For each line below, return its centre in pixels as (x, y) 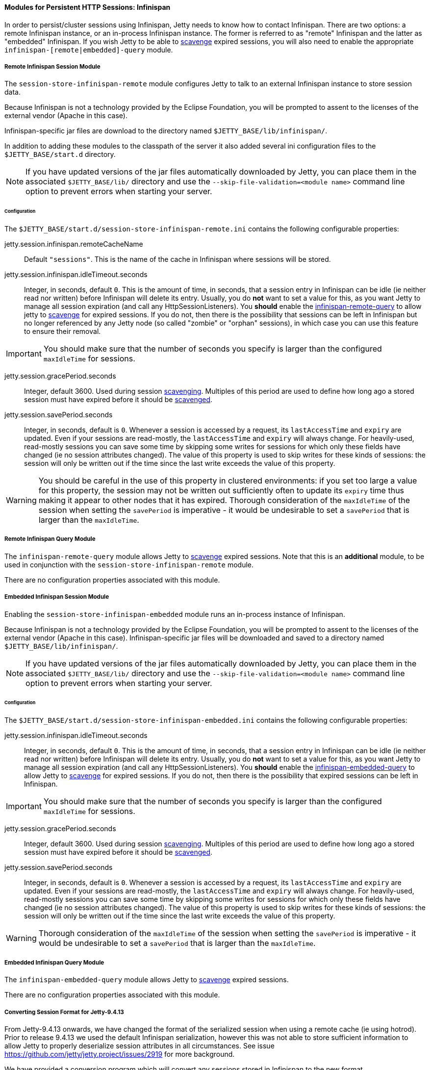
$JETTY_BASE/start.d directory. (60, 154)
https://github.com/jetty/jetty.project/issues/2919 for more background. (120, 1054)
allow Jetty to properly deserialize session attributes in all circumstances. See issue (139, 1045)
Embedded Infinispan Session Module (57, 597)
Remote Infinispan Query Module (50, 539)
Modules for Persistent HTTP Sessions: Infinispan (88, 7)
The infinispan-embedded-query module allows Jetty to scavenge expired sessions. (147, 980)
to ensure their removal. (63, 331)
